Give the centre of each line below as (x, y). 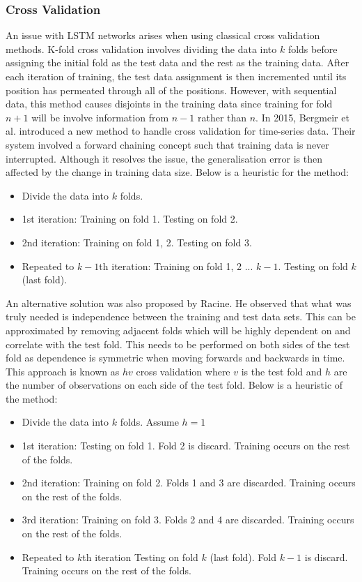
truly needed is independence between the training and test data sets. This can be (181, 316)
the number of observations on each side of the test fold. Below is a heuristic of (174, 385)
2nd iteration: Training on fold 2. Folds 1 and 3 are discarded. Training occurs (189, 483)
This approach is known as (63, 371)
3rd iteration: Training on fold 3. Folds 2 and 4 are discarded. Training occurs (188, 520)
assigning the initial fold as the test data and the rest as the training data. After (178, 62)
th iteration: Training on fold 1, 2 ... (176, 266)
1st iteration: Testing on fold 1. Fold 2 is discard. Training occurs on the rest (186, 446)
